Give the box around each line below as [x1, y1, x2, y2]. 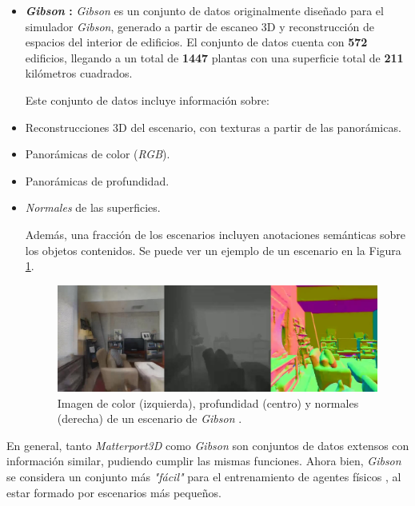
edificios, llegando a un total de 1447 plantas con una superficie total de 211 [25, 49, 404, 66]
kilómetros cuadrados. [25, 65, 133, 82]
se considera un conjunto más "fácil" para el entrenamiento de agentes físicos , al [6, 468, 401, 484]
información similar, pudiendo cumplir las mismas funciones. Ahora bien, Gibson [6, 452, 401, 469]
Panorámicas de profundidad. [25, 172, 170, 189]
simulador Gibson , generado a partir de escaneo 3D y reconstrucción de [25, 18, 374, 34]
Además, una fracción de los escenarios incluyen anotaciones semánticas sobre [25, 225, 405, 242]
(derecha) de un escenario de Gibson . [57, 410, 242, 427]
